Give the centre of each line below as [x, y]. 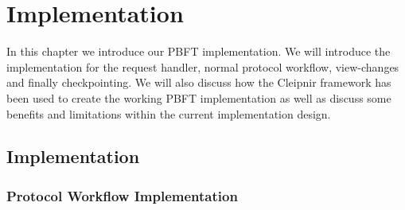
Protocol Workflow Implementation [122, 195]
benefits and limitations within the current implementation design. [169, 113]
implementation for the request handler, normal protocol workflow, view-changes [203, 66]
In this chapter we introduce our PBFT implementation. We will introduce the [199, 51]
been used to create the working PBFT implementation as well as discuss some [199, 97]
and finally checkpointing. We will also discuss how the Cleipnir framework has [199, 82]
